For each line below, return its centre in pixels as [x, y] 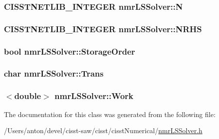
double [28, 96]
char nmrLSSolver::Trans [54, 73]
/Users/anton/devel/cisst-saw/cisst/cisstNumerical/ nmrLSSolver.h [103, 130]
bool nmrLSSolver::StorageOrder [70, 51]
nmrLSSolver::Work [94, 96]
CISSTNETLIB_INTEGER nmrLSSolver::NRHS [103, 29]
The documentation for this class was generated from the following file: [110, 114]
